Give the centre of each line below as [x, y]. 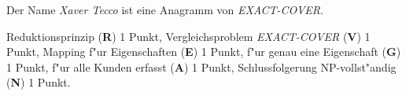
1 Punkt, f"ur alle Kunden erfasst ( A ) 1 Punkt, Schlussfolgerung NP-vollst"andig [201, 66]
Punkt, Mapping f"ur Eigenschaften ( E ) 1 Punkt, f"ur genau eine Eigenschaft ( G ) [204, 52]
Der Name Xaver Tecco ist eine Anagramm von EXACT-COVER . [165, 9]
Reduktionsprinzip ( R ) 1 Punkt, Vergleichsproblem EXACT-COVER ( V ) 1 [188, 36]
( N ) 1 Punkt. [39, 82]
